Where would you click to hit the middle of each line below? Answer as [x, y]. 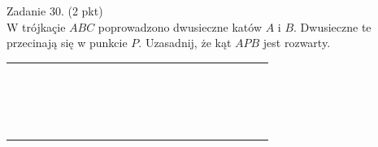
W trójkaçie [36, 26]
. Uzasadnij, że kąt [185, 43]
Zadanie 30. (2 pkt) [55, 11]
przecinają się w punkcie [67, 43]
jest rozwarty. [297, 43]
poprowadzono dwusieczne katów [180, 26]
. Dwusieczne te [332, 26]
